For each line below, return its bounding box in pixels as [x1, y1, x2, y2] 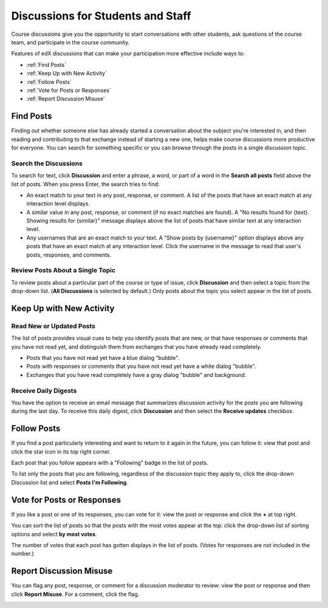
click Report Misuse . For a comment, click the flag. [11, 590, 140, 598]
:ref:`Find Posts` [26, 61, 67, 68]
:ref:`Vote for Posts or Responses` [26, 86, 112, 94]
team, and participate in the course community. [11, 38, 130, 46]
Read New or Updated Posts [11, 322, 96, 330]
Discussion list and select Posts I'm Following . [11, 478, 128, 486]
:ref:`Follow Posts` [26, 78, 72, 85]
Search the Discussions [11, 159, 83, 167]
